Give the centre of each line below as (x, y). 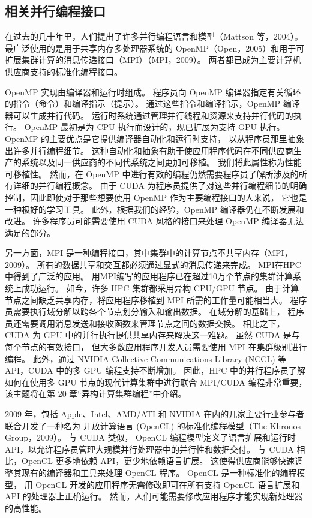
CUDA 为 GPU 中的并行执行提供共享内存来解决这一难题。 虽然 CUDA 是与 (152, 335)
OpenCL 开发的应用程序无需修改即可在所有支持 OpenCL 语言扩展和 (168, 484)
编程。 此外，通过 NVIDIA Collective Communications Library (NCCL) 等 (146, 358)
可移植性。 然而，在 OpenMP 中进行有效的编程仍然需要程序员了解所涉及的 (152, 174)
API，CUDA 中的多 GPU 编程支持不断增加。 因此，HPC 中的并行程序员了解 (155, 370)
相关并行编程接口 (55, 11)
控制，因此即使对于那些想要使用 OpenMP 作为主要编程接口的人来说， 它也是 (156, 197)
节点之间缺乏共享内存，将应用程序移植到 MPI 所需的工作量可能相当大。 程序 (156, 299)
